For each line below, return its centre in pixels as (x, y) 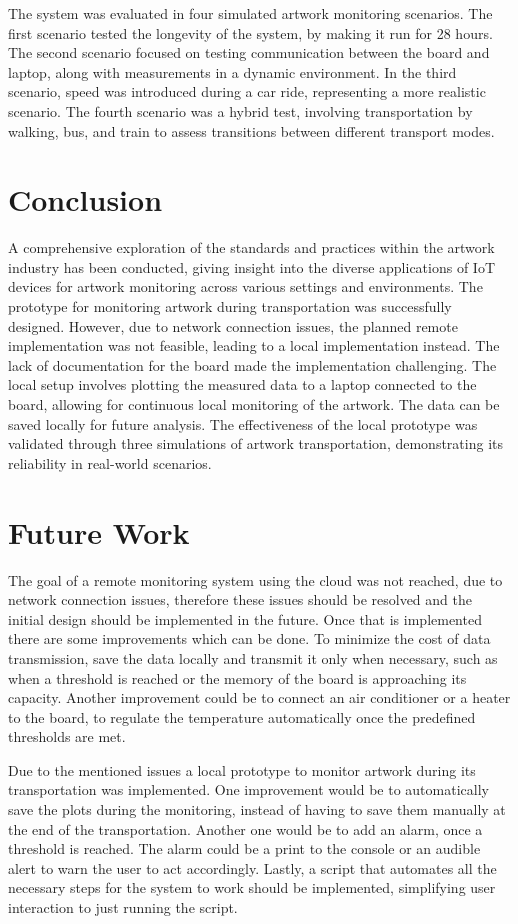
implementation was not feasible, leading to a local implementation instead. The (254, 345)
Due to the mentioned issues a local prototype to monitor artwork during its (242, 769)
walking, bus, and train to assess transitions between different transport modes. (251, 130)
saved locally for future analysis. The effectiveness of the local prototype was (243, 423)
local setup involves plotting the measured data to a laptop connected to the (242, 384)
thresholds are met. (67, 736)
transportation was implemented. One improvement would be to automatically (248, 789)
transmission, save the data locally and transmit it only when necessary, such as (253, 657)
